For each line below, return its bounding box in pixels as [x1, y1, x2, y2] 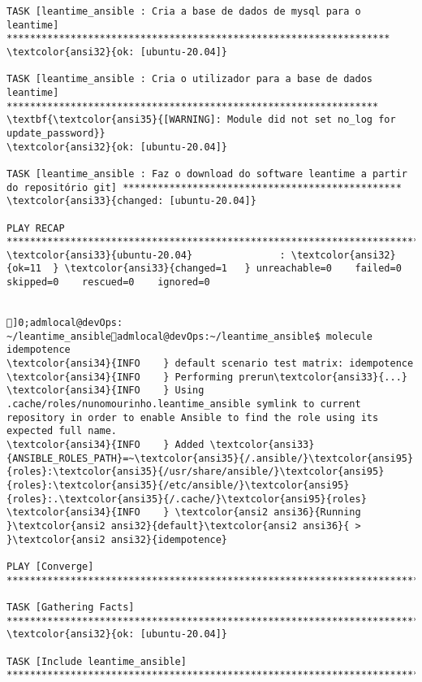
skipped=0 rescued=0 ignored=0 [6, 276, 210, 289]
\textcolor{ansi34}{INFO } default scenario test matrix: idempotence [6, 358, 414, 370]
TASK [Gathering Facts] [6, 601, 135, 613]
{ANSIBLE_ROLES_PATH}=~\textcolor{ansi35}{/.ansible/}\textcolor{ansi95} [6, 452, 414, 464]
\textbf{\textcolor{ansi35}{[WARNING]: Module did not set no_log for [6, 114, 396, 126]
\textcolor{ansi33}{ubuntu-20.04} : [6, 249, 286, 261]
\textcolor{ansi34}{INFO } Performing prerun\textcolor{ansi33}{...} [6, 371, 407, 383]
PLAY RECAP [6, 222, 65, 234]
